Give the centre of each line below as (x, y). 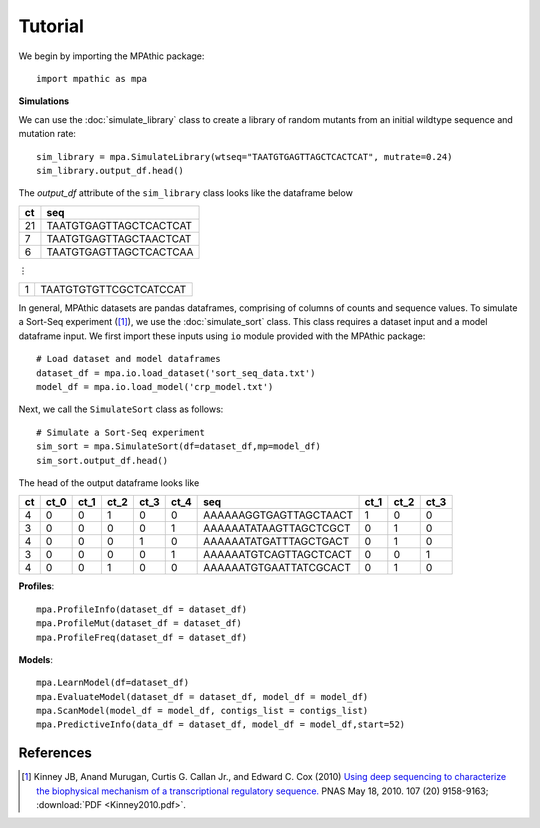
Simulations (44, 101)
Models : (36, 659)
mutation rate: (47, 134)
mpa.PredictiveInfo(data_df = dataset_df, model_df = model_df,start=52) (221, 724)
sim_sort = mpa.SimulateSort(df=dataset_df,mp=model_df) (179, 446)
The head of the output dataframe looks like (109, 482)
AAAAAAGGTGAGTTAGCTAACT (278, 515)
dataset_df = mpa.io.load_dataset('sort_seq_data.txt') (176, 373)
